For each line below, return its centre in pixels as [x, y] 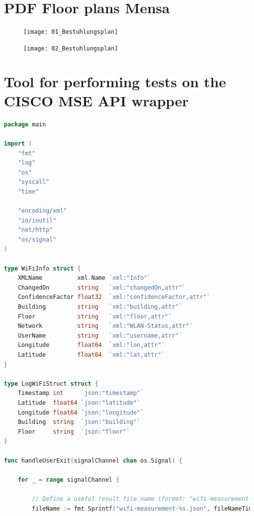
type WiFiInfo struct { [42, 268]
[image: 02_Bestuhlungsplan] [71, 48]
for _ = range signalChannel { [69, 479]
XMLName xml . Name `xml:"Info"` [84, 278]
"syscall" [34, 182]
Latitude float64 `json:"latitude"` [79, 403]
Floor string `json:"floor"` [74, 431]
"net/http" [35, 230]
